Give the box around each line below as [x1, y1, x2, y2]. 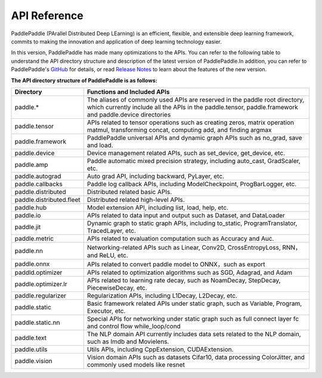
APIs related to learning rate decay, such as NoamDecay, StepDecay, [86, 276, 281, 284]
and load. [86, 141, 113, 149]
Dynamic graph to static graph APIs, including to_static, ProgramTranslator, [86, 219, 298, 227]
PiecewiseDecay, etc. [86, 284, 147, 292]
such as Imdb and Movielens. [86, 337, 169, 346]
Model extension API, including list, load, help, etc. [86, 203, 229, 211]
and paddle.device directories [86, 110, 171, 119]
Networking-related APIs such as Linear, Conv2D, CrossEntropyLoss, [86, 243, 281, 251]
